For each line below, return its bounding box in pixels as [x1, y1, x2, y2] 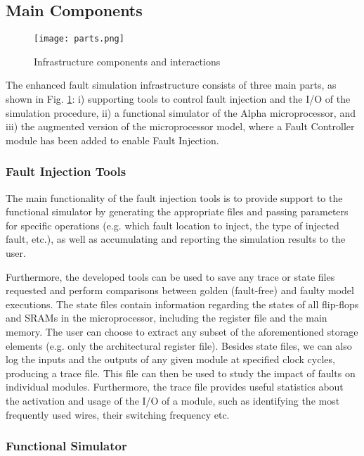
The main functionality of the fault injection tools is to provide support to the [6, 190, 343, 205]
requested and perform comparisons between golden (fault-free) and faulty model [6, 283, 354, 298]
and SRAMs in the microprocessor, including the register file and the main [6, 310, 327, 325]
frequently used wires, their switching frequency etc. [6, 407, 230, 422]
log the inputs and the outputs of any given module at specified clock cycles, [6, 352, 335, 367]
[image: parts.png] [34, 34, 124, 44]
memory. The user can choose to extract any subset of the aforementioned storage [6, 324, 358, 338]
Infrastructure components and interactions [34, 53, 221, 68]
